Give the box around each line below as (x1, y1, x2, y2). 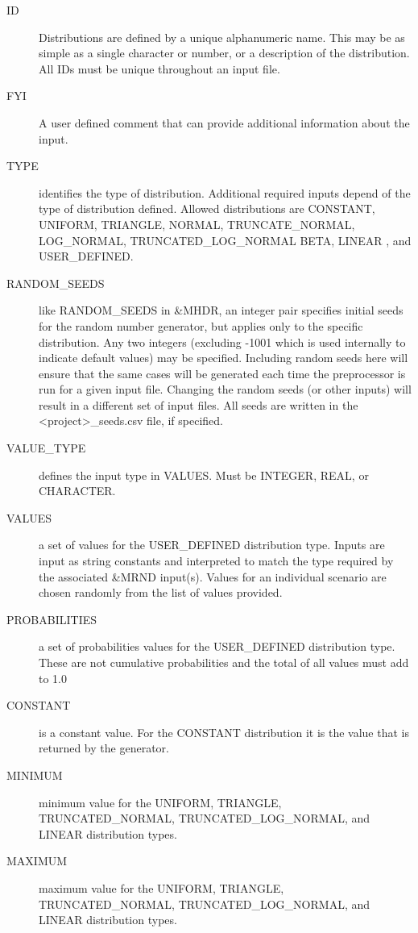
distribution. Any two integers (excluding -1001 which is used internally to (39, 333, 406, 350)
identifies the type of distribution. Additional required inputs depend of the (39, 184, 411, 201)
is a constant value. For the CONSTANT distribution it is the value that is (39, 723, 409, 740)
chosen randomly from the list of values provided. (39, 584, 283, 601)
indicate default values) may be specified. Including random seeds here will (39, 349, 408, 366)
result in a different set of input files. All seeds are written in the (39, 396, 358, 413)
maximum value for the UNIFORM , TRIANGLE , (39, 879, 284, 896)
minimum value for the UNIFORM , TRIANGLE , (39, 793, 282, 810)
